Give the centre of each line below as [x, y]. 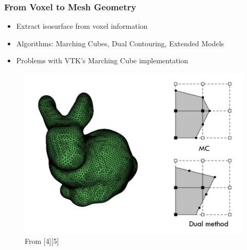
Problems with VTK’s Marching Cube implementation [102, 60]
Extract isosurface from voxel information [82, 26]
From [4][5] [42, 240]
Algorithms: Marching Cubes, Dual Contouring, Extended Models [120, 43]
